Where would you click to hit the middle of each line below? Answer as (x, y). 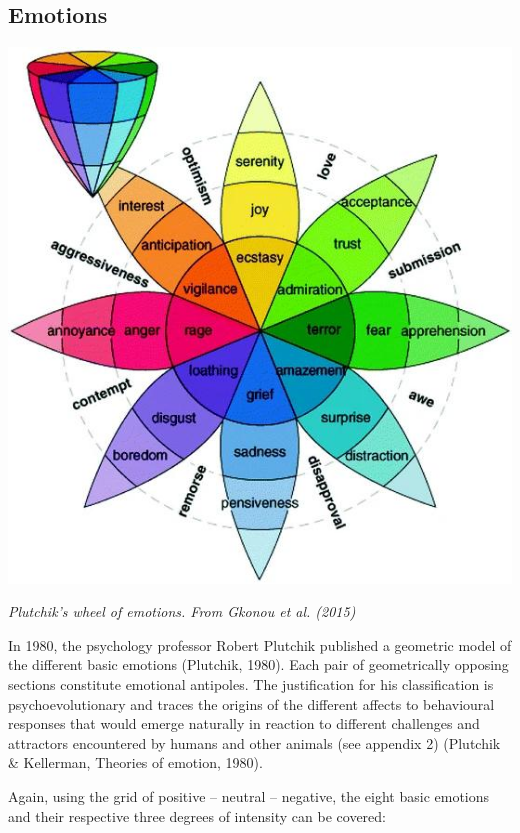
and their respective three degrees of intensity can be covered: (197, 815)
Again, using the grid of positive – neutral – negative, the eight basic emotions (249, 796)
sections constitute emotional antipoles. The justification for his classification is (251, 684)
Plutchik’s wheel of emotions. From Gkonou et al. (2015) (182, 611)
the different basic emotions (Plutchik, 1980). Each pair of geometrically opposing (258, 664)
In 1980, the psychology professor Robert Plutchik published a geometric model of (260, 644)
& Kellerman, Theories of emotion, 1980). (135, 762)
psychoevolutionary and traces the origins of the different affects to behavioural (251, 703)
